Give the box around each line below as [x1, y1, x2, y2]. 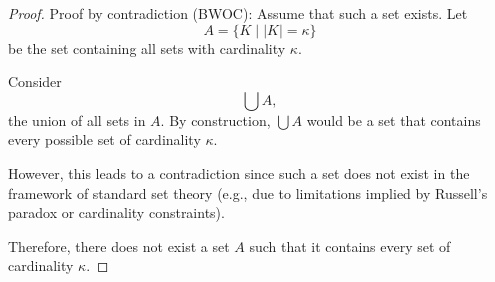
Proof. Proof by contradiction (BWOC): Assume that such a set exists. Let [8, 3, 468, 23]
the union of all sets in [8, 109, 146, 130]
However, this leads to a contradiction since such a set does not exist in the [8, 162, 470, 183]
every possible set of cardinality [8, 129, 201, 150]
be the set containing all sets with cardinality [8, 37, 286, 58]
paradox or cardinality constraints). [8, 202, 225, 223]
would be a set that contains [306, 109, 481, 130]
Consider [8, 71, 62, 92]
